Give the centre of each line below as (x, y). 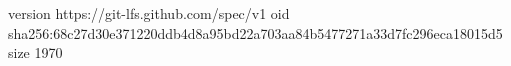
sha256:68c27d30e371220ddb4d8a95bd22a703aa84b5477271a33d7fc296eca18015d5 (255, 32)
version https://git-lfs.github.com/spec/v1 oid (149, 13)
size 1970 (35, 52)
